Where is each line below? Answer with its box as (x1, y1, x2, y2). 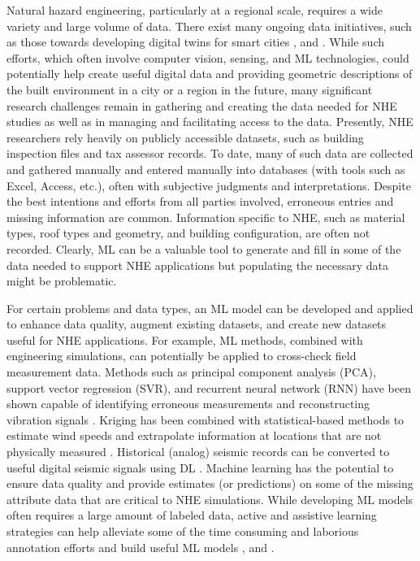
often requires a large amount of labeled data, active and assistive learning (6, 507, 377, 524)
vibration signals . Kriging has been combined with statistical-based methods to (6, 411, 405, 428)
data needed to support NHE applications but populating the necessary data (6, 256, 389, 273)
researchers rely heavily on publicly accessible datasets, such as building (6, 128, 364, 146)
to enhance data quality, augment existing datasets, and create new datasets (6, 315, 387, 333)
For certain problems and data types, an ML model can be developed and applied (6, 299, 414, 316)
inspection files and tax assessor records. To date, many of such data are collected (6, 145, 414, 162)
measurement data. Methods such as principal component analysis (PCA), (6, 363, 376, 381)
